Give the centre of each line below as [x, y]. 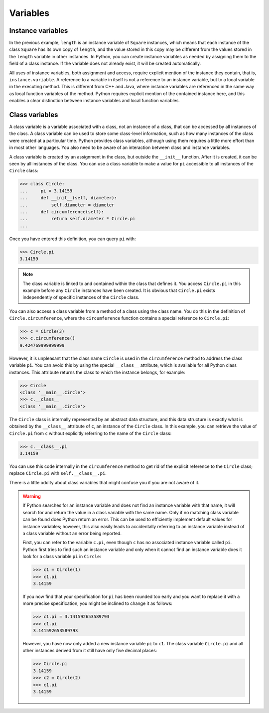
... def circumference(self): [62, 212]
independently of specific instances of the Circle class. [81, 297]
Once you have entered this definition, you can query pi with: [73, 239]
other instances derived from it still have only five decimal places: [90, 651]
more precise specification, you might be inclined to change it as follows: [98, 603]
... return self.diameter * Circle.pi [77, 219]
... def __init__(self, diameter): [68, 198]
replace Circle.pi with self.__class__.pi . [58, 473]
